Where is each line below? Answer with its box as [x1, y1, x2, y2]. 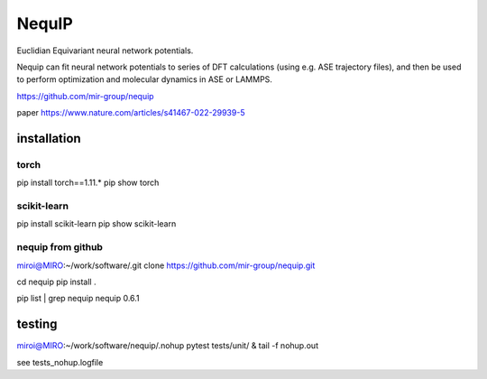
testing [16, 317, 58, 332]
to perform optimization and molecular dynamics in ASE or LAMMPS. [16, 74, 272, 85]
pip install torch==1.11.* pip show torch [16, 177, 160, 189]
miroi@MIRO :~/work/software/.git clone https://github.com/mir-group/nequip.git [16, 260, 316, 271]
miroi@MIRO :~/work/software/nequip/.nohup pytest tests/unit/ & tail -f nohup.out [16, 340, 319, 351]
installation [16, 131, 81, 146]
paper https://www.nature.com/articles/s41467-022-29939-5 [16, 107, 245, 118]
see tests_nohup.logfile [16, 356, 104, 367]
